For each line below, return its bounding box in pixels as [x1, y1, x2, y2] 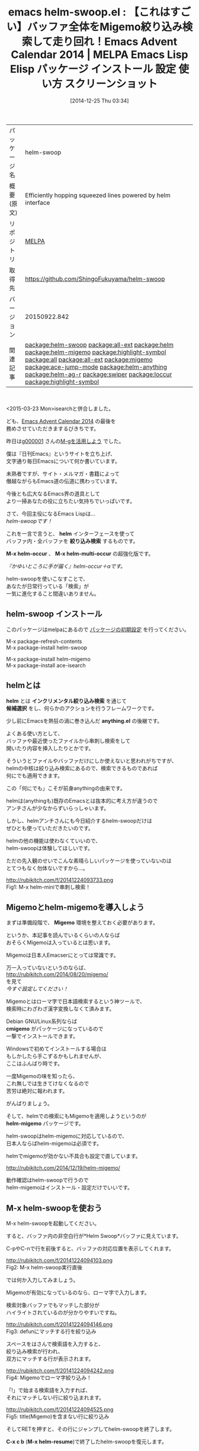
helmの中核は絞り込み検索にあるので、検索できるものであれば [6, 764, 158, 771]
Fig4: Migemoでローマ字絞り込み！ [6, 1374, 92, 1381]
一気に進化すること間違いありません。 [6, 590, 99, 597]
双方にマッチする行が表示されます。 [6, 1355, 94, 1362]
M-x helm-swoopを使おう [6, 1203, 102, 1213]
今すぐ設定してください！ [6, 985, 69, 992]
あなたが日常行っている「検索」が [6, 583, 89, 590]
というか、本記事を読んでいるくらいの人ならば [6, 932, 120, 939]
